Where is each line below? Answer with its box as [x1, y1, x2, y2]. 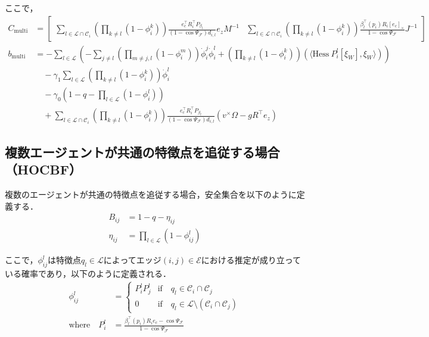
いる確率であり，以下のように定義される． [5, 267, 171, 279]
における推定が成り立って [201, 254, 301, 266]
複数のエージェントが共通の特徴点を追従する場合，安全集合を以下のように [5, 188, 297, 200]
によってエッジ [103, 254, 161, 266]
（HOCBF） [5, 160, 82, 179]
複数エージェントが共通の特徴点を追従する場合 [5, 142, 280, 161]
